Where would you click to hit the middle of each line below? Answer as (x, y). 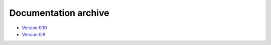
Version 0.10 (34, 28)
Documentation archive (59, 13)
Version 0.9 (34, 34)
